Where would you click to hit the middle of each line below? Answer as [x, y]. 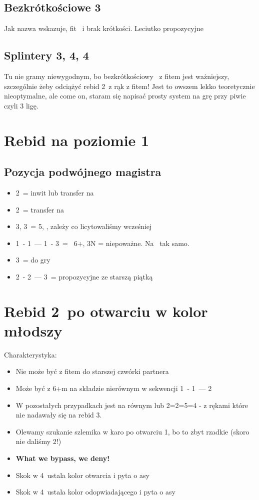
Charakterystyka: [30, 354]
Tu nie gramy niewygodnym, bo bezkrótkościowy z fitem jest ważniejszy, [117, 76]
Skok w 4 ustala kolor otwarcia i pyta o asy [82, 475]
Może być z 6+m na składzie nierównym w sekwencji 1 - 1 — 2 [114, 388]
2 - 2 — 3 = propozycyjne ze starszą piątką [84, 276]
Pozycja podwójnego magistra [83, 172]
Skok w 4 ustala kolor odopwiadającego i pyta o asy [95, 492]
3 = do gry [33, 260]
